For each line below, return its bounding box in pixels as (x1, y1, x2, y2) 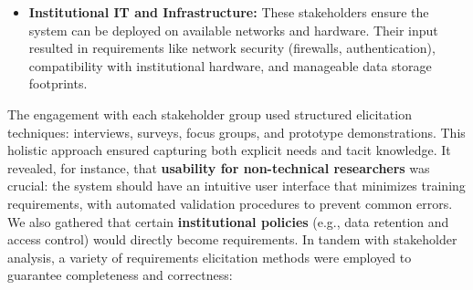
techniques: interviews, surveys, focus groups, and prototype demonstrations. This (7, 122, 466, 141)
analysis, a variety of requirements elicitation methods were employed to (7, 247, 412, 266)
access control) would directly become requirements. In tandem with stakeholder (7, 230, 457, 249)
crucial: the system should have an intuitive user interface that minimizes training (7, 176, 466, 195)
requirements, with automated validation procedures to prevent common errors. (7, 193, 453, 212)
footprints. (28, 74, 88, 93)
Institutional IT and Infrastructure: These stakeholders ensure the (28, 3, 429, 21)
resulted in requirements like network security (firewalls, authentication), (28, 38, 436, 57)
